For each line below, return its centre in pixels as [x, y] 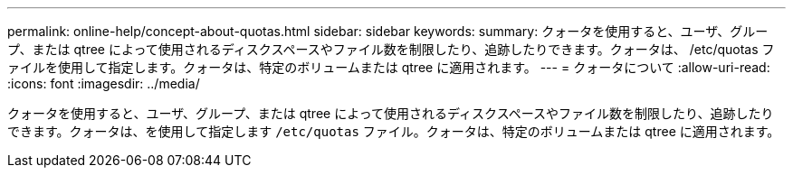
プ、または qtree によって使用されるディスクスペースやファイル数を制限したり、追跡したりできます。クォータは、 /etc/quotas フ [391, 49]
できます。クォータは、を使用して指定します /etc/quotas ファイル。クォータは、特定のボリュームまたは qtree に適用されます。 [394, 131]
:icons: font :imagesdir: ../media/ [104, 83]
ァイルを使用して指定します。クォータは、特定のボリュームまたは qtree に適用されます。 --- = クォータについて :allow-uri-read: [389, 67]
